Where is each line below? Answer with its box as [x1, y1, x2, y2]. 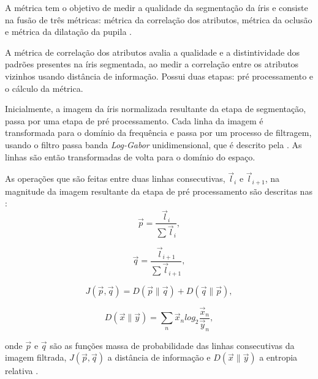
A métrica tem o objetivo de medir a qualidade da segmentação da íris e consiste [5, 1, 308, 13]
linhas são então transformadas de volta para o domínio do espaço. [5, 150, 256, 163]
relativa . [5, 364, 39, 377]
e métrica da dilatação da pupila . [5, 25, 132, 38]
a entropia [259, 351, 298, 364]
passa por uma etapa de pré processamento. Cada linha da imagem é [5, 114, 263, 127]
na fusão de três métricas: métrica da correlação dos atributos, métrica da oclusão [5, 13, 312, 26]
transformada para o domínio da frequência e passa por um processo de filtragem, [5, 126, 312, 139]
